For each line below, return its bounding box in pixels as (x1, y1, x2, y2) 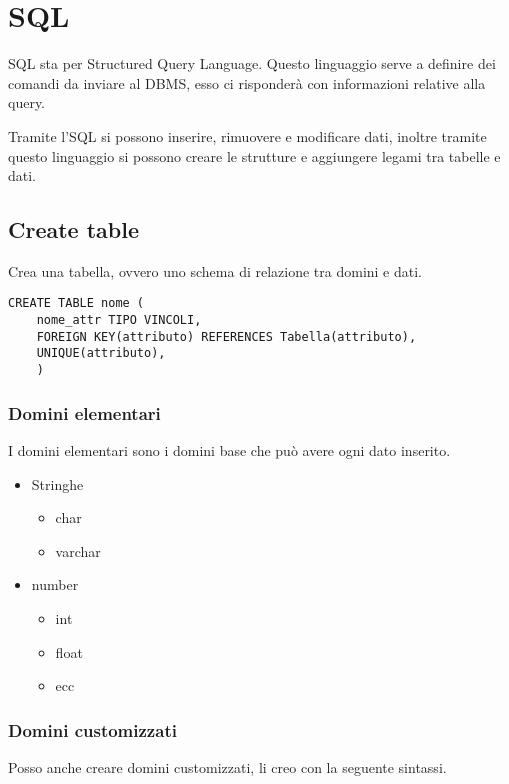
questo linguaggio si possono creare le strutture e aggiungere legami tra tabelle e (8, 145, 501, 166)
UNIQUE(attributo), (36, 346, 166, 361)
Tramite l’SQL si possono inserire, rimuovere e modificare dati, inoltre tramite (8, 125, 487, 146)
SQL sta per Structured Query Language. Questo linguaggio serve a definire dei (8, 53, 496, 74)
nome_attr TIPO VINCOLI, (36, 313, 202, 328)
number (31, 574, 79, 595)
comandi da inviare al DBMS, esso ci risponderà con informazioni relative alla (8, 72, 486, 93)
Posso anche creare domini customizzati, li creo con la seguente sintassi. (8, 756, 447, 777)
